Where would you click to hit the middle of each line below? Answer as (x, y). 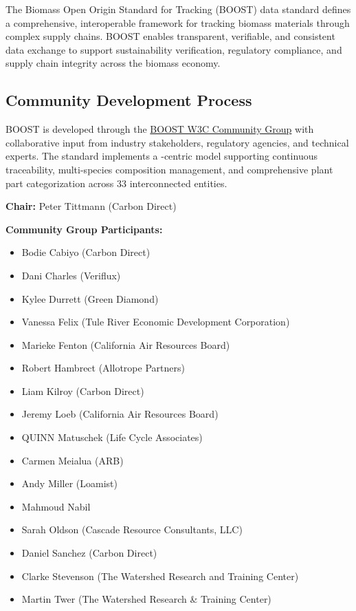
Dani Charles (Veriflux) (71, 275)
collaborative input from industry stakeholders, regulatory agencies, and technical (177, 142)
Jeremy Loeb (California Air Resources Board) (120, 414)
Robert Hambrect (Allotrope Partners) (103, 368)
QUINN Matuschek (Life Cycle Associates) (112, 437)
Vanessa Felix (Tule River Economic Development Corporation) (156, 322)
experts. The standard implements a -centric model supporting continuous (162, 156)
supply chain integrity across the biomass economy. (113, 63)
